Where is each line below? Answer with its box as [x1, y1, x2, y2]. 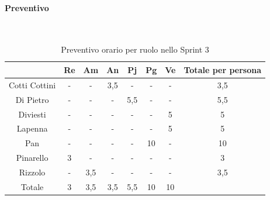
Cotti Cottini [9, 78, 56, 91]
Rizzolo [19, 165, 46, 178]
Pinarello [16, 151, 49, 164]
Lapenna [16, 122, 48, 135]
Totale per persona [184, 63, 262, 75]
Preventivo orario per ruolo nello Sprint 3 [61, 43, 209, 56]
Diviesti [18, 108, 46, 120]
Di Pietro [15, 93, 49, 105]
